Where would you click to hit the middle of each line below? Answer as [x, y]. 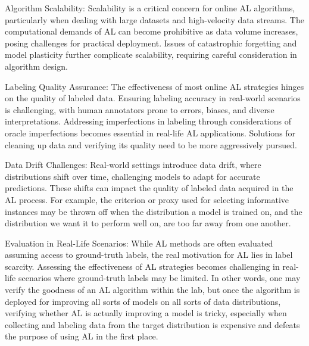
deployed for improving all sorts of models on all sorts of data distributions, [143, 301]
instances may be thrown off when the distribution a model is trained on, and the [154, 211]
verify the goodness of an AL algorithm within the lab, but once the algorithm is [152, 290]
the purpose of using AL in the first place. [82, 336]
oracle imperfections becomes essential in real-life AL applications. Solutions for [150, 133]
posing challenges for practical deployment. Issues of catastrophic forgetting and [151, 43]
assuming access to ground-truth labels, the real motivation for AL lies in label [149, 255]
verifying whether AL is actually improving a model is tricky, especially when [146, 313]
